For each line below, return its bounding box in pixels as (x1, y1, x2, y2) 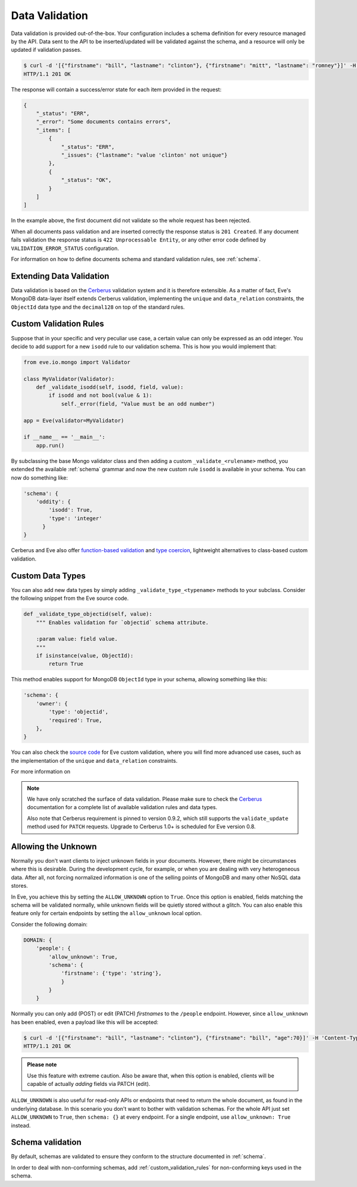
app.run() (36, 442, 65, 449)
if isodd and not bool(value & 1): (48, 392, 153, 399)
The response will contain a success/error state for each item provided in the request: (11, 86, 222, 93)
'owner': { (36, 700, 68, 707)
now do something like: (11, 474, 68, 481)
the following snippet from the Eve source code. (11, 595, 129, 602)
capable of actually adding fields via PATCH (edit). (27, 1080, 151, 1087)
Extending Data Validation (11, 271, 109, 281)
